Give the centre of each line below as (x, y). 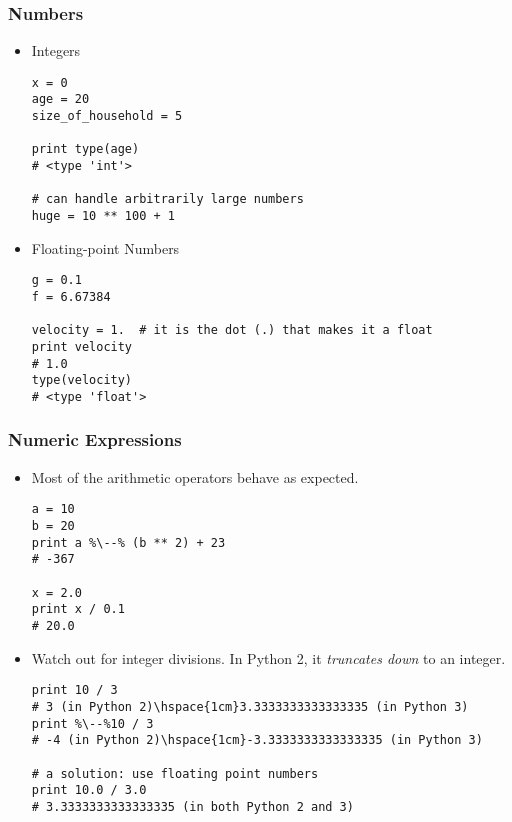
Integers (56, 50)
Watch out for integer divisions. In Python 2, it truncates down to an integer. (268, 657)
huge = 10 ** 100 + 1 (103, 216)
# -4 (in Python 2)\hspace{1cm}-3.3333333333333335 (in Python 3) (257, 740)
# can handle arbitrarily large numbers (167, 199)
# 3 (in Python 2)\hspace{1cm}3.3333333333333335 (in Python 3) (250, 706)
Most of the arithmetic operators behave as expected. (195, 476)
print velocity (82, 346)
